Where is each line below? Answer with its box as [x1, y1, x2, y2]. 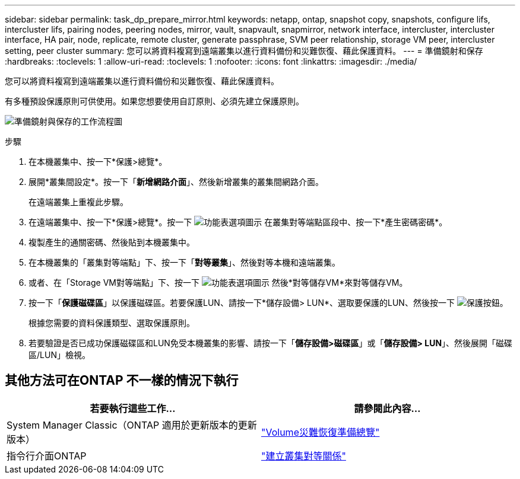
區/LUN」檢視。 [28, 350, 90, 360]
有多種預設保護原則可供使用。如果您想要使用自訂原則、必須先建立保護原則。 [5, 96, 304, 106]
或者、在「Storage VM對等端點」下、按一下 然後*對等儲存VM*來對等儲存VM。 [28, 277, 408, 288]
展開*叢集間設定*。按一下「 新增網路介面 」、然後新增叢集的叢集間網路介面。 [28, 177, 324, 187]
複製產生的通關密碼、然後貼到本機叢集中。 [28, 237, 195, 247]
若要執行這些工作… [90, 402, 176, 414]
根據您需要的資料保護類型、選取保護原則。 [28, 318, 195, 328]
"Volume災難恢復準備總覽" [261, 426, 380, 438]
